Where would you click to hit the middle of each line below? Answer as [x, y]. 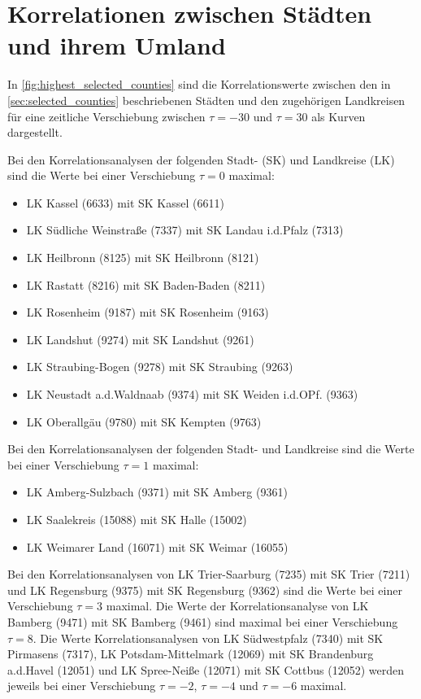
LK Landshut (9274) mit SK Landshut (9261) [140, 339]
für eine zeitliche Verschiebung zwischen [106, 116]
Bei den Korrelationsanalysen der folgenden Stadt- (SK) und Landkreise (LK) [201, 159]
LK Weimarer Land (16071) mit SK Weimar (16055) [157, 546]
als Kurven [339, 116]
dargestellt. [35, 132]
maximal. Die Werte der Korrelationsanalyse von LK [237, 606]
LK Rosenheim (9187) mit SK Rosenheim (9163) [148, 312]
